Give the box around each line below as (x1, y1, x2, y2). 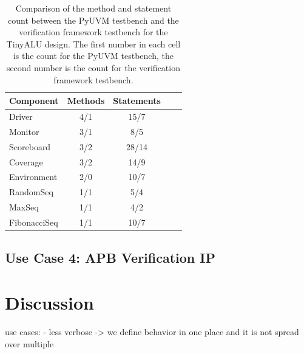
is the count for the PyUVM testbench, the (13, 49, 174, 62)
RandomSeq (9, 186, 53, 198)
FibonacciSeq (9, 215, 58, 228)
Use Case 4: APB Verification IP (5, 248, 215, 267)
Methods (67, 94, 105, 107)
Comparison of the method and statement (15, 2, 172, 14)
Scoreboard (9, 140, 51, 153)
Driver (9, 110, 33, 122)
